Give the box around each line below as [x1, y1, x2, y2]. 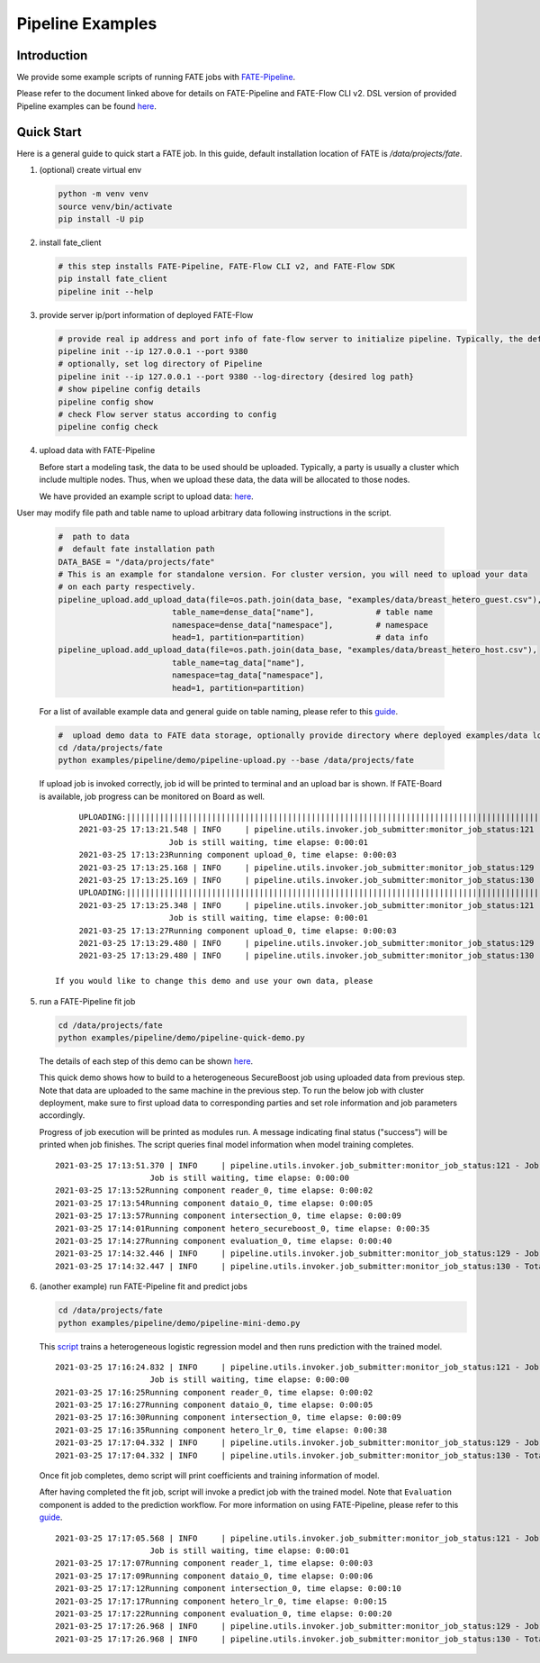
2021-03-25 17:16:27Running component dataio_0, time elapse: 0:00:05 [55, 1400, 373, 1410]
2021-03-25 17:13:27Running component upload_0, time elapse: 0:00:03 [78, 925, 397, 936]
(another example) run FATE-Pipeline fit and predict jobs [39, 1281, 247, 1292]
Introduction [16, 48, 88, 63]
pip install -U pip [58, 214, 144, 224]
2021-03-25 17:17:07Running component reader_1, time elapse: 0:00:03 [55, 1558, 373, 1568]
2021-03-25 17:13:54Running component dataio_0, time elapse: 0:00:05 [55, 1198, 373, 1208]
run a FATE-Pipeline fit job [39, 995, 136, 1006]
